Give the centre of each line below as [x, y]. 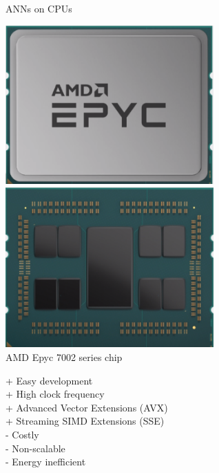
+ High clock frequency [55, 394]
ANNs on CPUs [39, 8]
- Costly [22, 435]
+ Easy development [49, 380]
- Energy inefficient [46, 462]
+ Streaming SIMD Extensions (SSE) [85, 421]
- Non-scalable [35, 448]
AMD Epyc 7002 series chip [64, 357]
